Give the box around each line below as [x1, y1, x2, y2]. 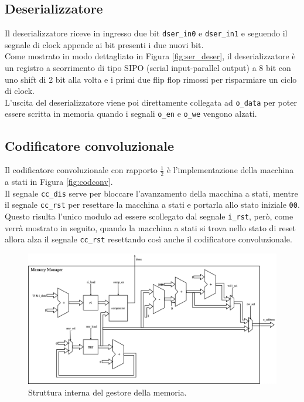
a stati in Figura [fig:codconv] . [5, 175, 113, 188]
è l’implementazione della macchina [166, 164, 294, 176]
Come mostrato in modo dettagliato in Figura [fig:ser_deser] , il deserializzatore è [5, 50, 296, 62]
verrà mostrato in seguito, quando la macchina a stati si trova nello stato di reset [5, 221, 296, 234]
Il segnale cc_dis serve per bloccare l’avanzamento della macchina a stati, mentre [5, 187, 298, 199]
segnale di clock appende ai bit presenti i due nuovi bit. [5, 38, 204, 50]
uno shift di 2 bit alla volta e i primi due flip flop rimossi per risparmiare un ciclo [5, 73, 297, 85]
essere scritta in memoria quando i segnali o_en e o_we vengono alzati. [5, 107, 257, 120]
